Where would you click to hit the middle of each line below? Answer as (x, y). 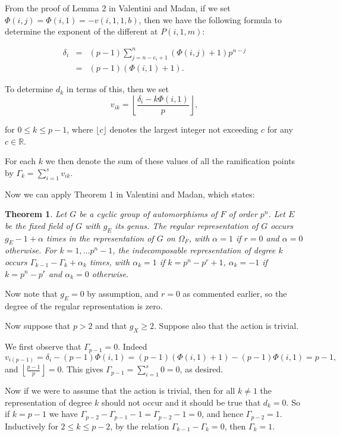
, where (80, 129)
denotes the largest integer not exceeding (184, 129)
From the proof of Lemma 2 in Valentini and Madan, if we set (118, 8)
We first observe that (43, 346)
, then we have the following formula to (210, 19)
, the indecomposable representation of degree (194, 250)
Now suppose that (38, 326)
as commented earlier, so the (235, 294)
